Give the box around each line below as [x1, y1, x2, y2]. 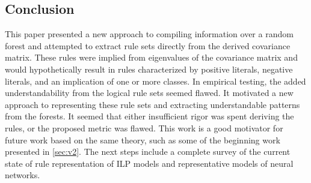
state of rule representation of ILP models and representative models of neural [5, 157, 294, 169]
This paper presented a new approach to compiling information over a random [5, 28, 294, 40]
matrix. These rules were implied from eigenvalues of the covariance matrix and [5, 51, 298, 64]
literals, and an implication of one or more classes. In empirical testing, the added [5, 74, 306, 87]
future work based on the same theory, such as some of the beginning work [5, 133, 280, 146]
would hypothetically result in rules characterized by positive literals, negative [5, 62, 293, 75]
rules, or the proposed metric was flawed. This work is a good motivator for [5, 121, 283, 134]
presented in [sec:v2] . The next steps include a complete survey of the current [5, 145, 291, 158]
